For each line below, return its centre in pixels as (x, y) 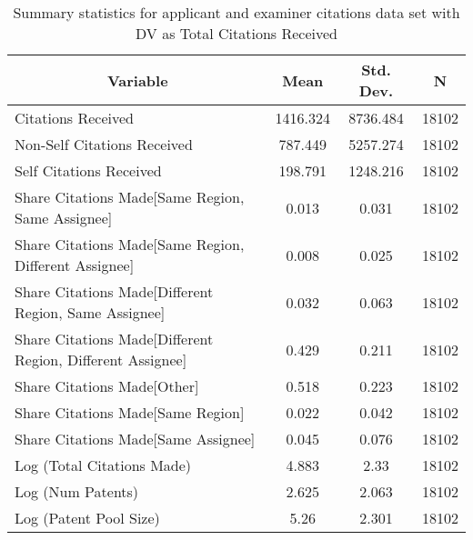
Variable (137, 80)
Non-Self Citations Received (104, 144)
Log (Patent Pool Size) (87, 518)
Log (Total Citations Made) (103, 465)
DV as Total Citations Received (236, 33)
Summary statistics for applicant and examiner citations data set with (236, 12)
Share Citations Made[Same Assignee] (135, 439)
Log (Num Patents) (77, 491)
